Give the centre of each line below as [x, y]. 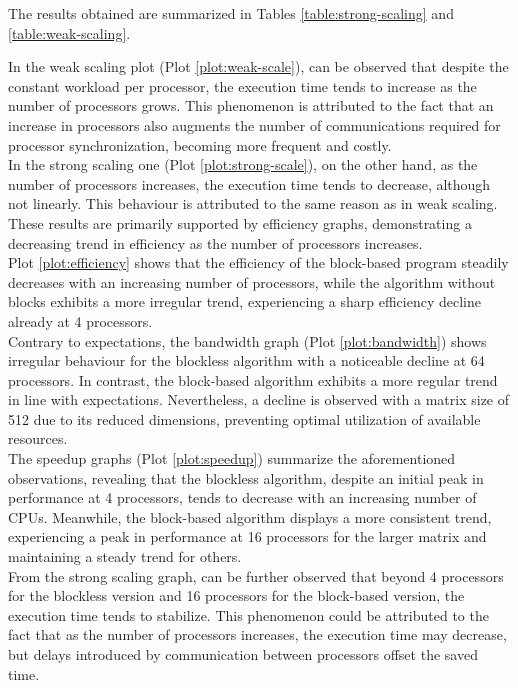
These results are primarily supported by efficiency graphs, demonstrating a [240, 222]
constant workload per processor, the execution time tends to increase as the [242, 85]
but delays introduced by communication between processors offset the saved [243, 654]
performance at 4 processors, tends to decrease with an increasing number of [242, 497]
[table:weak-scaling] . [69, 32]
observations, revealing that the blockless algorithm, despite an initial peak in [246, 477]
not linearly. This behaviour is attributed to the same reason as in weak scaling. [253, 203]
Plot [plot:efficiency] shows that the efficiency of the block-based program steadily [258, 262]
